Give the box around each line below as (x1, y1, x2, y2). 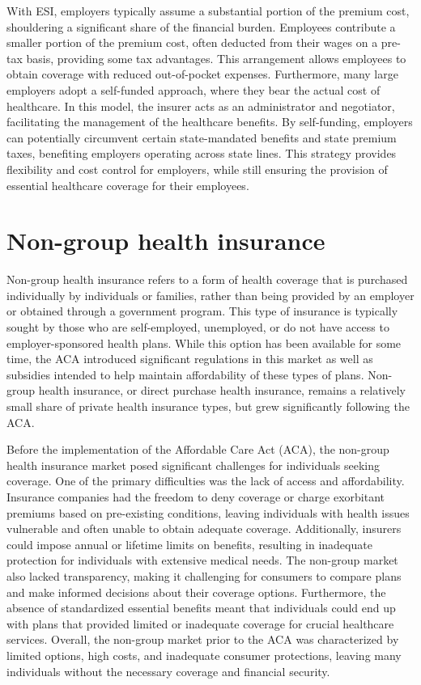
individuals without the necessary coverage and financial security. (6, 662, 330, 679)
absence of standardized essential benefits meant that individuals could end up (6, 599, 396, 616)
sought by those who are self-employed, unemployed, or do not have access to (6, 319, 389, 336)
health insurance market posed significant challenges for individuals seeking (6, 456, 381, 473)
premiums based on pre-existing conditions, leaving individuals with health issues (6, 504, 410, 521)
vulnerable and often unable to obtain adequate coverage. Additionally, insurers (6, 520, 402, 537)
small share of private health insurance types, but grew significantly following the (6, 398, 410, 414)
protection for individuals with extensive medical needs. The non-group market (6, 552, 398, 569)
